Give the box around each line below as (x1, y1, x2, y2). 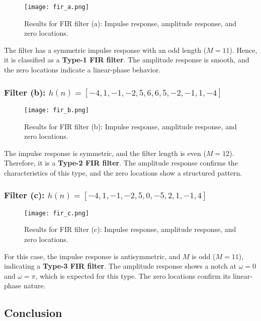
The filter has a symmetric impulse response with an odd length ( (4, 44, 207, 55)
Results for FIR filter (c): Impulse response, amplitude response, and (24, 224, 236, 234)
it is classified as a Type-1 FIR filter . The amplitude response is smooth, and (4, 54, 249, 65)
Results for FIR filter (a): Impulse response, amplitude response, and (24, 18, 237, 28)
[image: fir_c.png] (24, 209, 89, 217)
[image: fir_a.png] (24, 4, 89, 11)
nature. (23, 280, 46, 291)
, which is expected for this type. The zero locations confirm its (35, 270, 231, 281)
